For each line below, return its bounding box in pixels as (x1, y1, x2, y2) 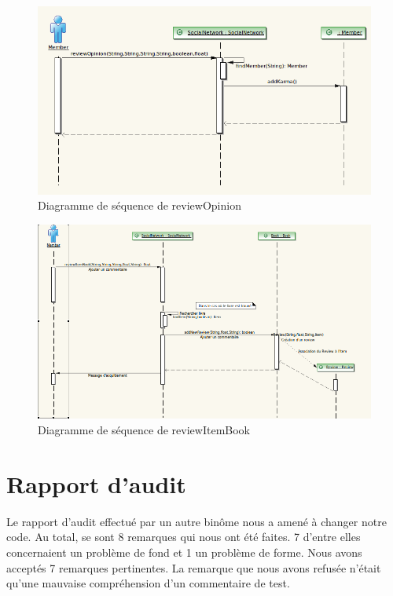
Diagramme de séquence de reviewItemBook (38, 422, 250, 437)
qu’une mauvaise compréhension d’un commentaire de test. (6, 575, 290, 591)
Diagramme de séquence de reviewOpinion (38, 197, 241, 214)
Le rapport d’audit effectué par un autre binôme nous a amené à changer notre (6, 513, 387, 529)
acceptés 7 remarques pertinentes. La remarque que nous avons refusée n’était (6, 559, 381, 576)
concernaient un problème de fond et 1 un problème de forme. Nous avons (6, 543, 362, 560)
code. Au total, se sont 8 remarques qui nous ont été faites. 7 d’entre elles (6, 528, 361, 545)
